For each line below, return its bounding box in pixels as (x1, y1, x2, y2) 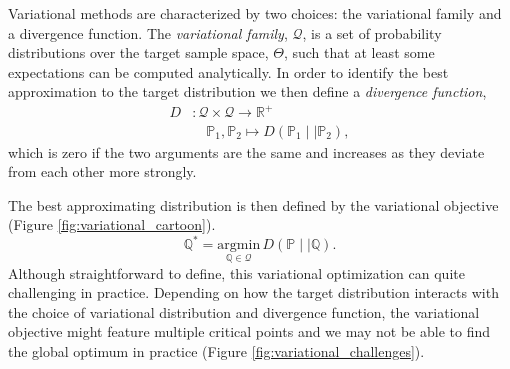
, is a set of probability (302, 22, 442, 43)
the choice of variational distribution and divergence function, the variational (8, 301, 480, 322)
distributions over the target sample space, (8, 42, 269, 63)
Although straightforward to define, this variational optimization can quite (8, 262, 465, 283)
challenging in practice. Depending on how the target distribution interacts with (8, 282, 499, 303)
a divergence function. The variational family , (8, 22, 288, 43)
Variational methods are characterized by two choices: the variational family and (8, 3, 502, 23)
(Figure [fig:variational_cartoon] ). (8, 214, 216, 235)
